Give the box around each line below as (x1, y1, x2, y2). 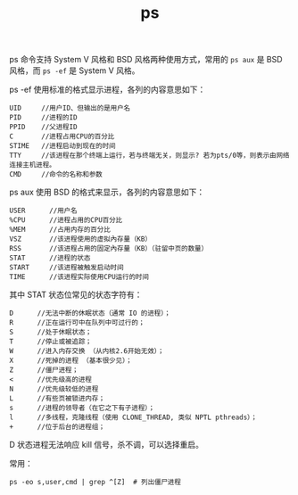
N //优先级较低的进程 (9, 384, 99, 394)
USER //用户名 (9, 206, 78, 216)
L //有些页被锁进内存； (9, 394, 105, 403)
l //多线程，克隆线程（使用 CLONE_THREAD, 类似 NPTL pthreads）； (9, 413, 258, 422)
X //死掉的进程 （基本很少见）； (9, 356, 133, 366)
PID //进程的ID (9, 113, 78, 122)
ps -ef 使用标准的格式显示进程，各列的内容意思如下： (9, 84, 206, 95)
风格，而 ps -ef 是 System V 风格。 (9, 65, 140, 76)
